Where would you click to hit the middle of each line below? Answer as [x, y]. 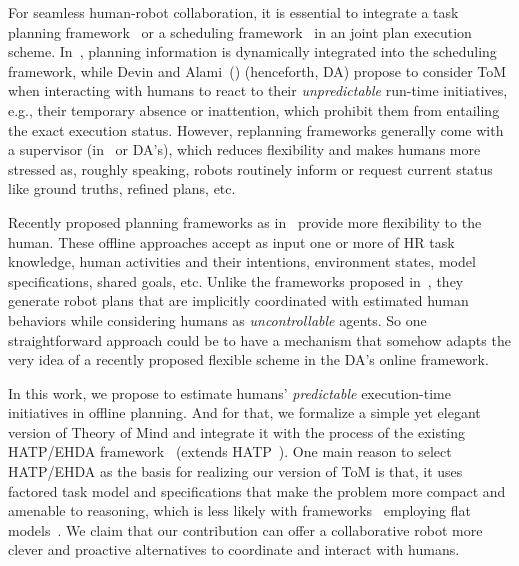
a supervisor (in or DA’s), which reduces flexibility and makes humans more [244, 149]
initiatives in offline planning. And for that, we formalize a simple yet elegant [244, 412]
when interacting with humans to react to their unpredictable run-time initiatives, [258, 90]
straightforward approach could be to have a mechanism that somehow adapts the [259, 339]
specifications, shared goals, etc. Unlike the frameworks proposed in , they [236, 280]
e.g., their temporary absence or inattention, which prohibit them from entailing [254, 109]
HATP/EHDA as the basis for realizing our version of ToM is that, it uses [235, 471]
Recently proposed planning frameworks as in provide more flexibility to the [245, 221]
